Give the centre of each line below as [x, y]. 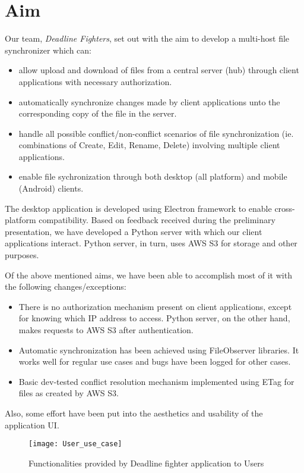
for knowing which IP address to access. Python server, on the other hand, [154, 318]
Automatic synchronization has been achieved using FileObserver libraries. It [159, 350]
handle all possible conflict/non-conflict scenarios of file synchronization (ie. [156, 133]
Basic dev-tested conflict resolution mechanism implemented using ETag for [156, 381]
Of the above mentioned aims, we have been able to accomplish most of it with [148, 275]
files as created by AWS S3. [69, 393]
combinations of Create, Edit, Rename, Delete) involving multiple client [149, 145]
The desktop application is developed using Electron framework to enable [138, 208]
